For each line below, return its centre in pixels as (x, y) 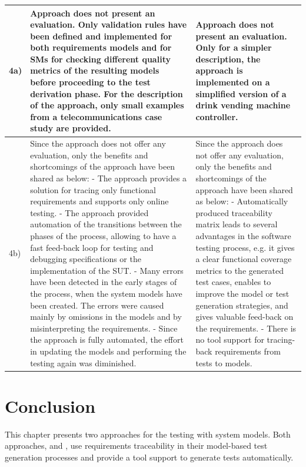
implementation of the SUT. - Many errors (107, 270)
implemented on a (233, 82)
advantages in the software (243, 236)
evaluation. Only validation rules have (109, 24)
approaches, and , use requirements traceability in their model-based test (136, 446)
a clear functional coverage (244, 259)
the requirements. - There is (246, 328)
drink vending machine (243, 105)
